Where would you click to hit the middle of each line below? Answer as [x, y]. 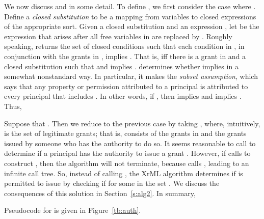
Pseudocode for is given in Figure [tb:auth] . [73, 210]
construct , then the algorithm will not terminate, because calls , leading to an [127, 163]
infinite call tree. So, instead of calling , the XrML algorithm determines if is [124, 173]
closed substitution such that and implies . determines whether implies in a [121, 66]
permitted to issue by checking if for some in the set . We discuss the [112, 183]
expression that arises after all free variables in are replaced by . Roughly [118, 36]
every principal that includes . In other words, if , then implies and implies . [123, 96]
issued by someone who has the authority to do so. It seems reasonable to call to [130, 143]
